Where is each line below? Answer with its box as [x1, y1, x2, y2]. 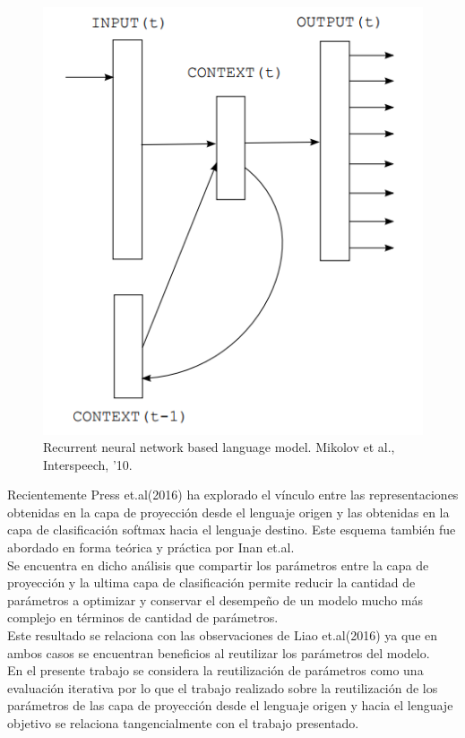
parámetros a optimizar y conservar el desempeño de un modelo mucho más [7, 590, 424, 609]
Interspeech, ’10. [43, 455, 133, 473]
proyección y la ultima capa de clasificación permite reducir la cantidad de [7, 573, 416, 592]
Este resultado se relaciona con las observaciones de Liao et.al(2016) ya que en [7, 626, 438, 645]
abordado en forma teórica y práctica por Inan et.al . [7, 538, 295, 557]
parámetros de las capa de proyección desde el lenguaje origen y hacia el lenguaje [7, 696, 453, 715]
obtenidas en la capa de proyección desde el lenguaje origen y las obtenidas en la [7, 502, 450, 521]
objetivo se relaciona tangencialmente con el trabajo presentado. [7, 714, 359, 732]
